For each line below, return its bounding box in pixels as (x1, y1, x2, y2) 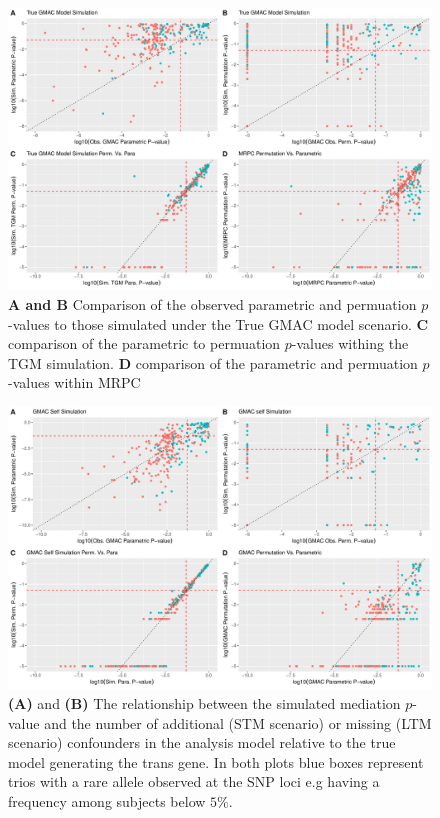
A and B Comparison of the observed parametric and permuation (8, 293, 417, 314)
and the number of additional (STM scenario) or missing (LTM (44, 712, 432, 733)
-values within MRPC (8, 372, 141, 393)
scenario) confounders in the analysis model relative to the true (8, 732, 396, 753)
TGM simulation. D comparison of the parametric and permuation (8, 352, 418, 373)
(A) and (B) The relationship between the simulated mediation (8, 692, 401, 713)
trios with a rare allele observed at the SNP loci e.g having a (8, 771, 380, 792)
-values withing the (291, 333, 409, 354)
